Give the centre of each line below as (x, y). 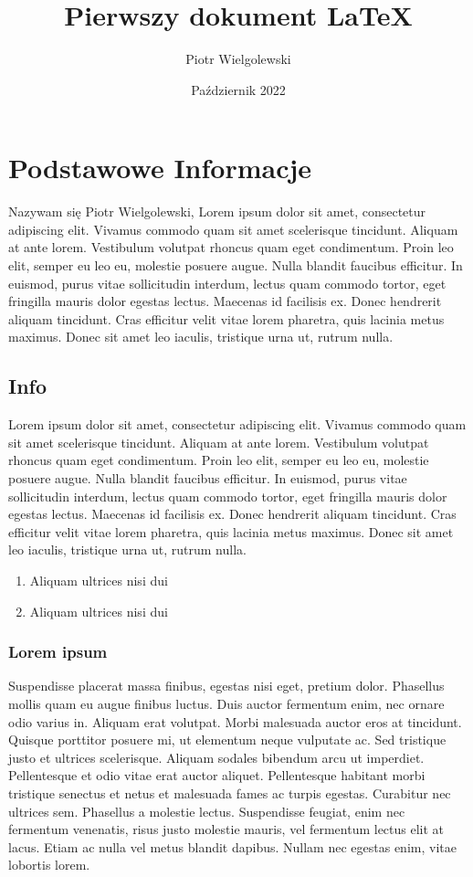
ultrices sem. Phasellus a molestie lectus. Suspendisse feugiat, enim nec (207, 811)
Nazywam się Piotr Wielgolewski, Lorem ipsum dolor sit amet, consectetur (217, 211)
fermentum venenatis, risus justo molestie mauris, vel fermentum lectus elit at (226, 829)
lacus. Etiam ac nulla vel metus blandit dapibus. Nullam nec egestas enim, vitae (232, 846)
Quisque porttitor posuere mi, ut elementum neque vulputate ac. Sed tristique (227, 740)
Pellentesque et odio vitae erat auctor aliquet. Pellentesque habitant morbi (217, 775)
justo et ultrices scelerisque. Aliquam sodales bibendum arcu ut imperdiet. (216, 757)
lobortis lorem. (49, 865)
